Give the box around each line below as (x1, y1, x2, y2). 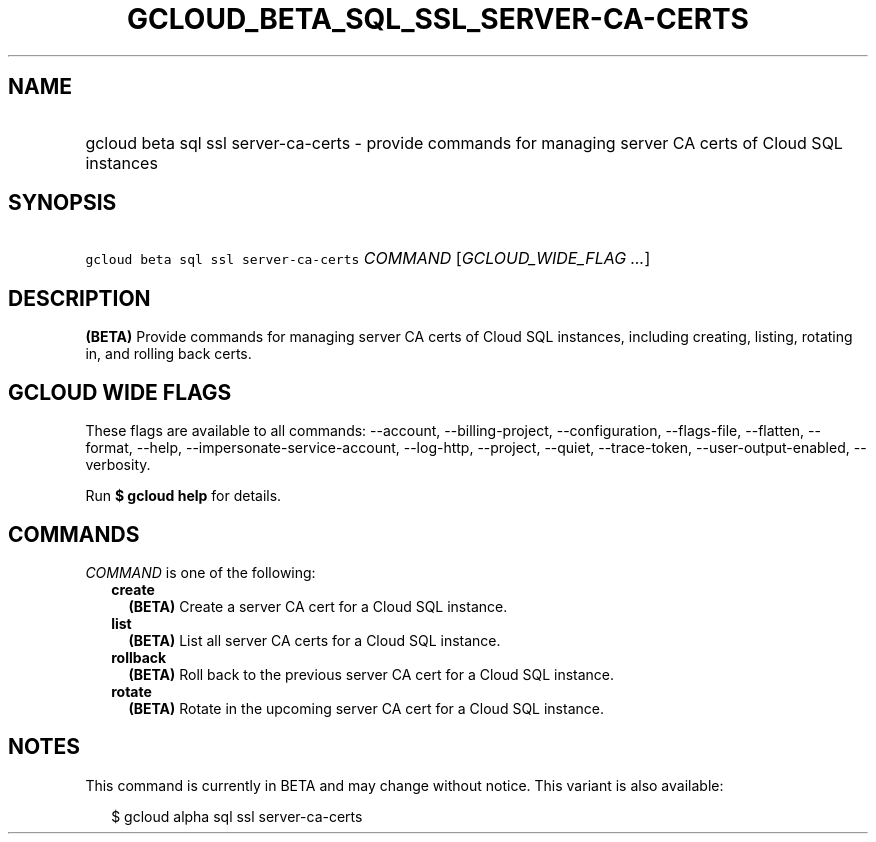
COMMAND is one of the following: (85, 563, 316, 581)
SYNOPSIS (8, 190, 117, 216)
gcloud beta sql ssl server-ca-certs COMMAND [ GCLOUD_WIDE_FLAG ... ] (85, 248, 651, 269)
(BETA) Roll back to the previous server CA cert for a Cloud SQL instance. (128, 665, 615, 683)
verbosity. (85, 456, 151, 474)
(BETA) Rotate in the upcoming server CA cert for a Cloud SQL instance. (128, 699, 604, 717)
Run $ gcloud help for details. (85, 487, 282, 505)
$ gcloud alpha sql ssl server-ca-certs (111, 807, 363, 825)
